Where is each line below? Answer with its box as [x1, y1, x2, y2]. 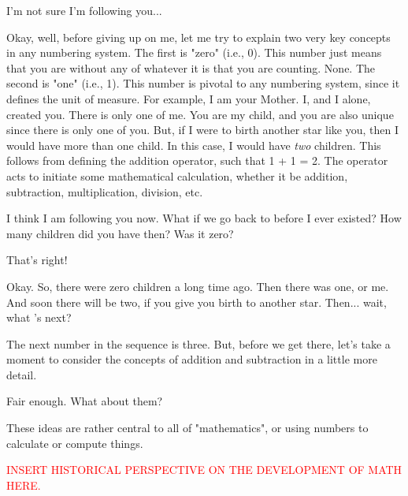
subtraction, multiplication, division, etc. [6, 183, 203, 200]
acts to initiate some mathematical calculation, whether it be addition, [6, 167, 348, 184]
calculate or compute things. [6, 434, 143, 451]
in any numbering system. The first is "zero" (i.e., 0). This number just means [6, 44, 382, 61]
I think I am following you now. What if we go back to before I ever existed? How [6, 210, 402, 226]
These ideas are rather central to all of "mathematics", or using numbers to [6, 420, 369, 436]
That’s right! [6, 252, 68, 268]
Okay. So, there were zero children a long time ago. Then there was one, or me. [6, 278, 389, 294]
